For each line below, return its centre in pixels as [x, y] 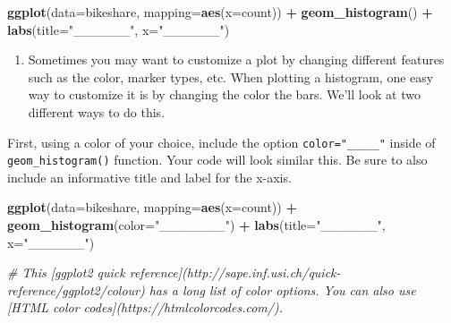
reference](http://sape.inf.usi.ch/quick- [235, 272]
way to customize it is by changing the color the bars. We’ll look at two [224, 94]
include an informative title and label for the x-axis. [149, 177]
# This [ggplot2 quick [66, 272]
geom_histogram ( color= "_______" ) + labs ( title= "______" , [196, 225]
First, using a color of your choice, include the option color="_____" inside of [221, 142]
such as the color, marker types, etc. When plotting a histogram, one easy [231, 76]
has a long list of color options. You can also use [282, 289]
